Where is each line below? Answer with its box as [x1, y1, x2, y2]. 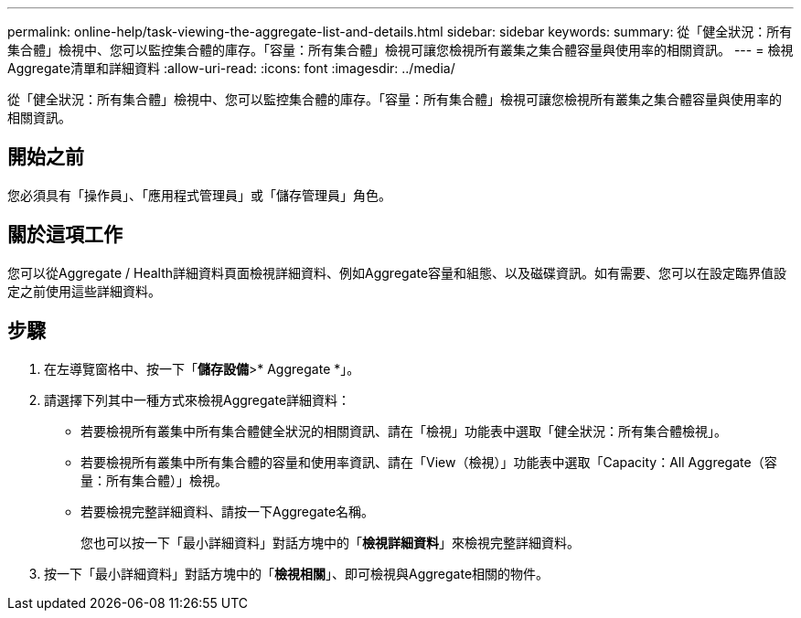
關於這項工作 [7, 223, 123, 247]
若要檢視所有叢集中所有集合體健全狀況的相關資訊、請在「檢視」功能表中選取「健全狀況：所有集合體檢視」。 [80, 422, 727, 439]
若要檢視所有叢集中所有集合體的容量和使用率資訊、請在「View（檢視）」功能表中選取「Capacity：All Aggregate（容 [80, 453, 777, 470]
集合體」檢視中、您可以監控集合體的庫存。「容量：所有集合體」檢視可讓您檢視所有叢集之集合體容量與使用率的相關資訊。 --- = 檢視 [7, 42, 794, 58]
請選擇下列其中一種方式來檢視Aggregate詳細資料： [44, 391, 351, 408]
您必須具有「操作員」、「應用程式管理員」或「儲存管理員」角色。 [7, 186, 391, 203]
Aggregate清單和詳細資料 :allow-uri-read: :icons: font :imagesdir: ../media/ [7, 60, 455, 76]
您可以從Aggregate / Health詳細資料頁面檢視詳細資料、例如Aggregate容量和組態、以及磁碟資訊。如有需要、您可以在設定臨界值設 [7, 264, 787, 281]
